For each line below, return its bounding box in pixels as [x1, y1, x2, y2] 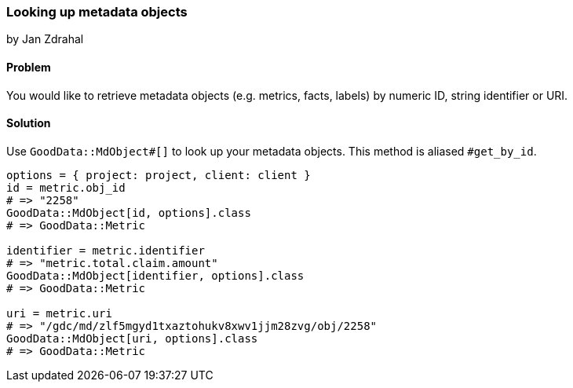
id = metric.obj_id [6, 181, 126, 194]
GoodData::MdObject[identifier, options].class [6, 269, 305, 282]
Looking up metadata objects [6, 4, 188, 20]
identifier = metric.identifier [6, 243, 205, 257]
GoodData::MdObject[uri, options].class [6, 331, 258, 345]
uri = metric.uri [6, 306, 112, 320]
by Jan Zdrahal [6, 32, 84, 46]
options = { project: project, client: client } [6, 168, 311, 181]
